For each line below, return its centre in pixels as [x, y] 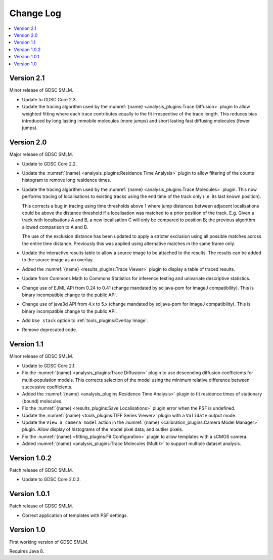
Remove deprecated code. [50, 330]
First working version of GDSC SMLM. [49, 542]
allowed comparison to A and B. [55, 227]
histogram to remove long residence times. [66, 180]
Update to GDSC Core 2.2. [50, 164]
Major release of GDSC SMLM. [41, 154]
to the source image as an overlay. [58, 260]
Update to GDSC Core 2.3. [49, 99]
